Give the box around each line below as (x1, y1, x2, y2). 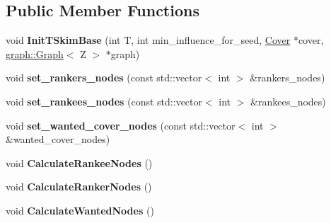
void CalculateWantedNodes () (6, 202, 154, 217)
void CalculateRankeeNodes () (6, 155, 153, 170)
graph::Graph (6, 46, 64, 61)
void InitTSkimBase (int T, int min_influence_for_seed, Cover (6, 33, 291, 47)
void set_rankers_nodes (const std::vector (6, 70, 202, 85)
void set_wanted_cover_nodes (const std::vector (6, 118, 236, 132)
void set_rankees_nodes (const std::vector (6, 93, 203, 108)
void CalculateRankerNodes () (6, 179, 152, 194)
